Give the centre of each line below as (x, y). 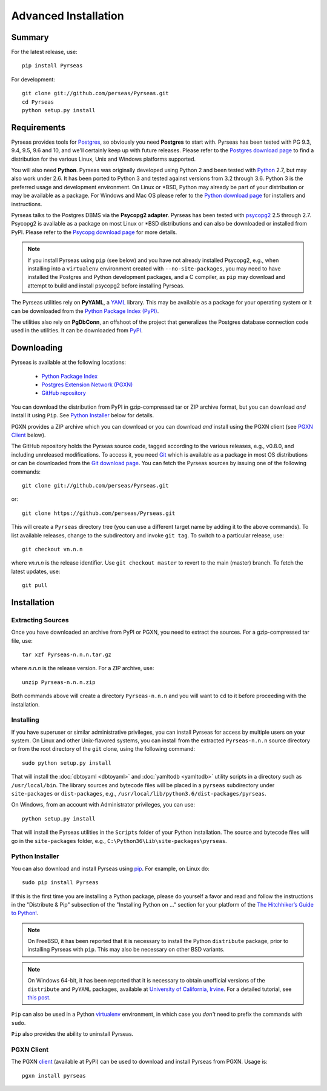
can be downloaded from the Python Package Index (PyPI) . (85, 311)
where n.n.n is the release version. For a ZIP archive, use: (83, 668)
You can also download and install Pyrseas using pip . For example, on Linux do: (111, 868)
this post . (39, 998)
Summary (30, 37)
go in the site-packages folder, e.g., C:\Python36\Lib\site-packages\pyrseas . (119, 841)
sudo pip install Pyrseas (61, 883)
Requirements (38, 127)
